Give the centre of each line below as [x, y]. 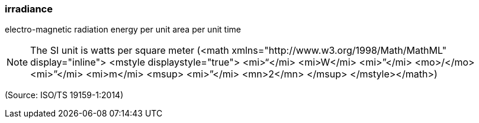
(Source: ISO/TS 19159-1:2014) [64, 95]
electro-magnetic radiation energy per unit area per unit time [123, 30]
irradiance [29, 9]
